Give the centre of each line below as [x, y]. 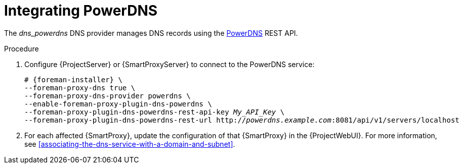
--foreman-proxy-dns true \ [80, 88]
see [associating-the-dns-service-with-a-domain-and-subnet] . [130, 144]
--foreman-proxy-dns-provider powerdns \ [108, 96]
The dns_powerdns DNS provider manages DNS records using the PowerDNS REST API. [151, 33]
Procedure [22, 48]
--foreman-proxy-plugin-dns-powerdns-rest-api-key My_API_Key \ [155, 112]
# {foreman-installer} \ [73, 79]
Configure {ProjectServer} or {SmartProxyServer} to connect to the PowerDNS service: [170, 64]
